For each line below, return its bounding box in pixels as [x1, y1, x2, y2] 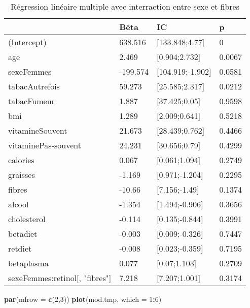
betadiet [8, 228, 38, 239]
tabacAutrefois [8, 80, 60, 92]
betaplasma [8, 257, 49, 269]
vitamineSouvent [8, 125, 67, 136]
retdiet [8, 242, 32, 254]
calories [8, 154, 34, 166]
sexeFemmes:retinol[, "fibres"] [8, 272, 112, 284]
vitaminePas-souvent [8, 139, 81, 151]
